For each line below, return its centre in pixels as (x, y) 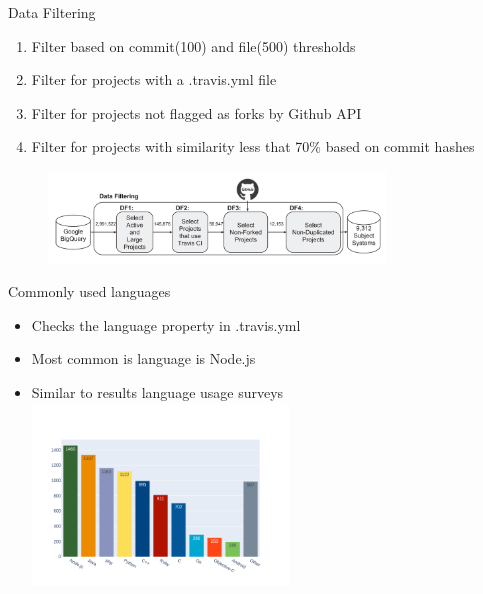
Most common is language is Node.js (143, 358)
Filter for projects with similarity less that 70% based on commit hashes (253, 146)
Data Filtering (52, 12)
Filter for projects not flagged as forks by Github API (196, 112)
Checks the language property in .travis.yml (166, 324)
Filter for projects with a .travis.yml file (154, 79)
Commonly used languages (89, 291)
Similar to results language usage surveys (157, 392)
